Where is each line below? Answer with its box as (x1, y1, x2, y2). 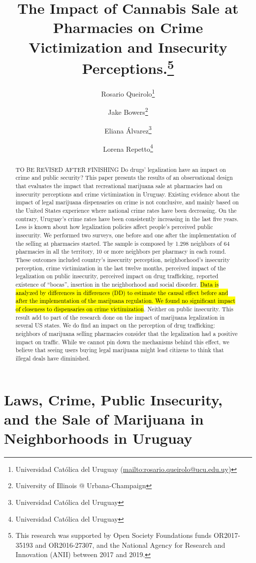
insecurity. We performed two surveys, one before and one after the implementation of (15, 231, 236, 239)
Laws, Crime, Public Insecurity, (4, 389, 223, 409)
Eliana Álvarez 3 (104, 124, 152, 135)
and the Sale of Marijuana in (4, 408, 204, 429)
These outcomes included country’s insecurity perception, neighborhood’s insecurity (15, 256, 230, 264)
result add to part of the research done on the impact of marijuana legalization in (15, 313, 225, 321)
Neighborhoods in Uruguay (4, 428, 192, 448)
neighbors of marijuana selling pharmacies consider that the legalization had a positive (15, 329, 238, 337)
